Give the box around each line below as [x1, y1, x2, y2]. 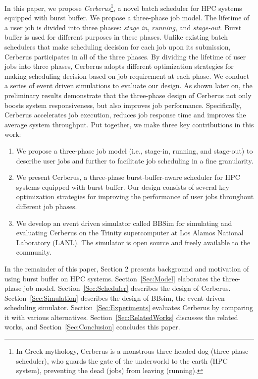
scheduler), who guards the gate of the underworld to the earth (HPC [16, 355, 228, 366]
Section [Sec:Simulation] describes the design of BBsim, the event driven [4, 292, 225, 303]
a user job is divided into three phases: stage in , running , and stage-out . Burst [4, 22, 242, 32]
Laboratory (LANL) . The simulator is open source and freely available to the [16, 237, 251, 247]
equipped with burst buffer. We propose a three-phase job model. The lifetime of [4, 12, 250, 23]
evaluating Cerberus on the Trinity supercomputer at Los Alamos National [16, 227, 244, 238]
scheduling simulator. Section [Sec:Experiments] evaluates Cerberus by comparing [4, 302, 254, 313]
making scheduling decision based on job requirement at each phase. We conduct [4, 70, 250, 81]
